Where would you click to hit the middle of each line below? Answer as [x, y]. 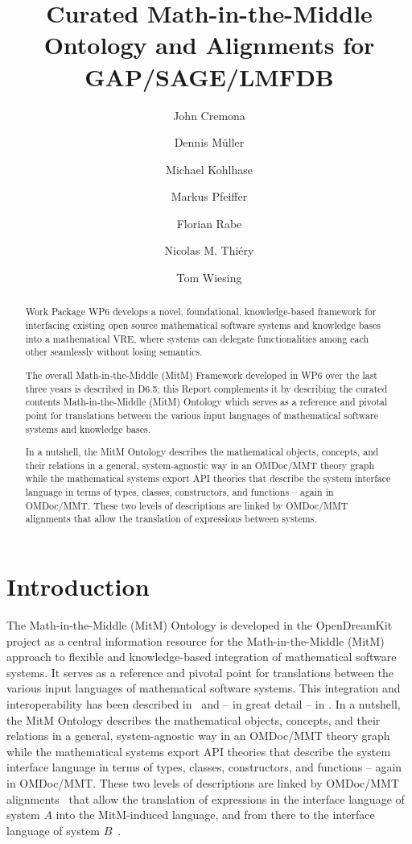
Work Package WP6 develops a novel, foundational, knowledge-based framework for [201, 312]
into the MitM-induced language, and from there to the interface [215, 815]
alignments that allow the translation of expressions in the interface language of [206, 798]
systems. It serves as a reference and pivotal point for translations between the [200, 672]
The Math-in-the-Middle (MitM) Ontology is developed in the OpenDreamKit [200, 625]
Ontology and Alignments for [209, 45]
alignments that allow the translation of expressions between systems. [171, 519]
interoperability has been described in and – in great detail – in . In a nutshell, [204, 703]
